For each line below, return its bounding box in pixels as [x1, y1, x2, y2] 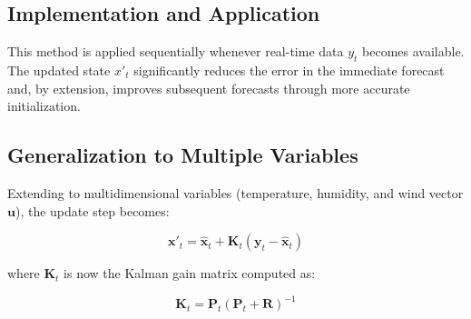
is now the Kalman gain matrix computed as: [64, 264, 316, 283]
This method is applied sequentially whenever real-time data [7, 42, 344, 61]
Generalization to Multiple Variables [7, 141, 358, 169]
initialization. [7, 96, 81, 115]
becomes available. [362, 42, 465, 61]
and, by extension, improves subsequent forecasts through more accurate [7, 78, 410, 97]
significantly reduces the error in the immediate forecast [133, 61, 445, 79]
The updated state [7, 61, 111, 79]
